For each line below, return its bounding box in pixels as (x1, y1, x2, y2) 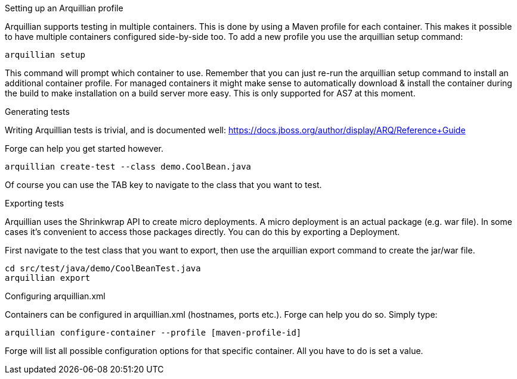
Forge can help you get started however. (5, 143, 164, 154)
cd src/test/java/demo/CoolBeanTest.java (5, 264, 201, 273)
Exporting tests (5, 198, 64, 208)
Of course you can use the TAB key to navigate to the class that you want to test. (5, 180, 322, 190)
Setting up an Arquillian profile (5, 3, 123, 13)
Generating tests (5, 107, 70, 117)
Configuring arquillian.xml (5, 291, 106, 301)
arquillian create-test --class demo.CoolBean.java (5, 162, 252, 171)
